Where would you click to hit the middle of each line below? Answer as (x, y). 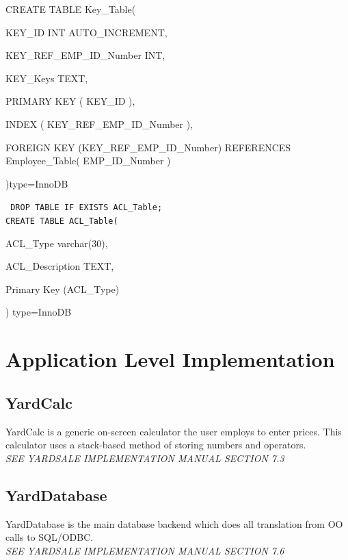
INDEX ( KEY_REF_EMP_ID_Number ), (99, 124)
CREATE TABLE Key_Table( (71, 9)
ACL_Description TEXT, (60, 266)
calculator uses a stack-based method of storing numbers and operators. (156, 445)
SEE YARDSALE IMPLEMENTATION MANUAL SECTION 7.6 (145, 550)
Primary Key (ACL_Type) (63, 289)
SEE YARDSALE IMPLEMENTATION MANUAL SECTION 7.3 (145, 458)
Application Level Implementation (170, 359)
